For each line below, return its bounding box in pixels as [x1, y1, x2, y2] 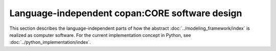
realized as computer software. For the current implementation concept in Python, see [9, 32, 191, 38]
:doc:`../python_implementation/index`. [9, 39, 91, 45]
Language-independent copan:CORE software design [9, 8, 242, 19]
